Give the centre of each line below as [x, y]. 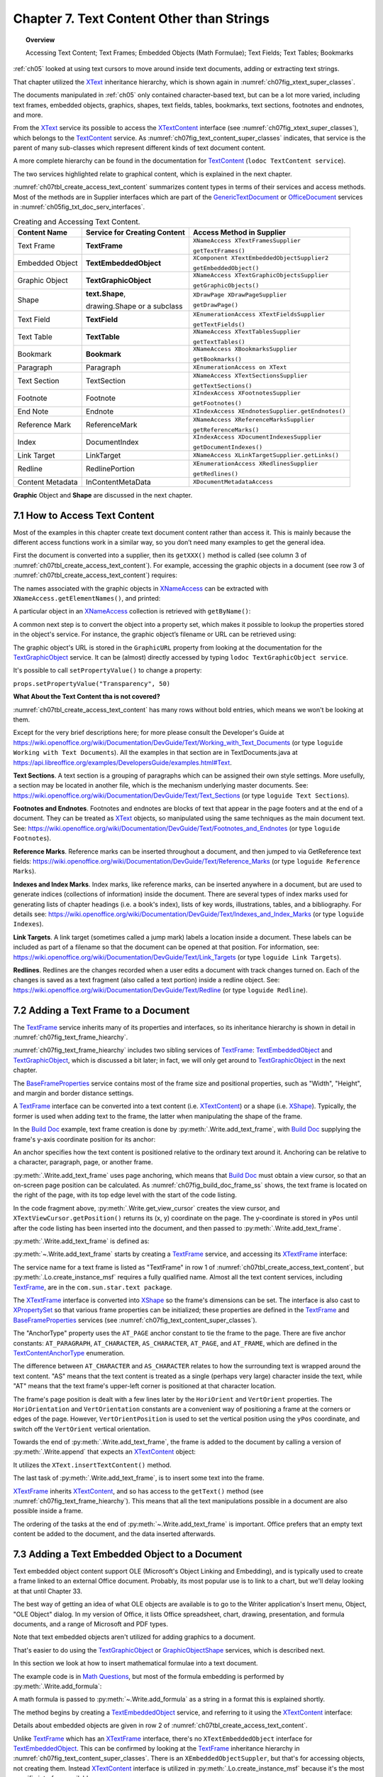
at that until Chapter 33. [48, 1591]
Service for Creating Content [135, 232]
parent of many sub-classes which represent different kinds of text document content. [139, 148]
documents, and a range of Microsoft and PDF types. [91, 1624]
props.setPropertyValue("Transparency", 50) [92, 683]
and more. [28, 114]
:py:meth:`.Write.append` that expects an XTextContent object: [105, 1452]
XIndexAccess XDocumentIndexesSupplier [257, 437]
